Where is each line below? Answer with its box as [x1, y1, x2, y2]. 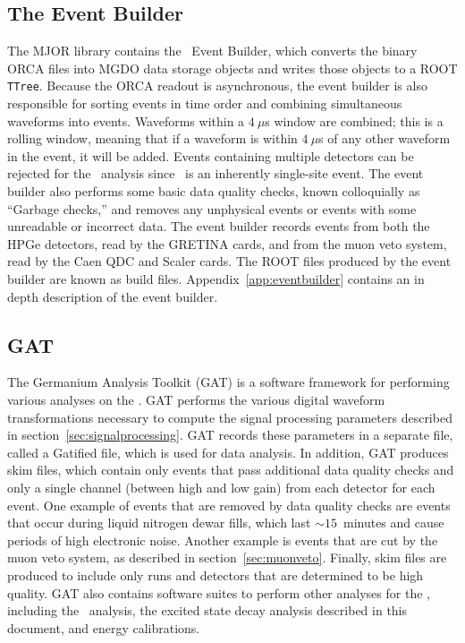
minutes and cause [342, 513, 444, 532]
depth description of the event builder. [7, 287, 218, 305]
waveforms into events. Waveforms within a [7, 111, 245, 130]
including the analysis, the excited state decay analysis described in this [7, 601, 408, 620]
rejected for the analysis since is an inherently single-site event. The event [7, 164, 424, 183]
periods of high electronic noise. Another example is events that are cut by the [7, 530, 438, 549]
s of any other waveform [318, 129, 451, 148]
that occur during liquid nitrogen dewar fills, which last [7, 513, 311, 532]
